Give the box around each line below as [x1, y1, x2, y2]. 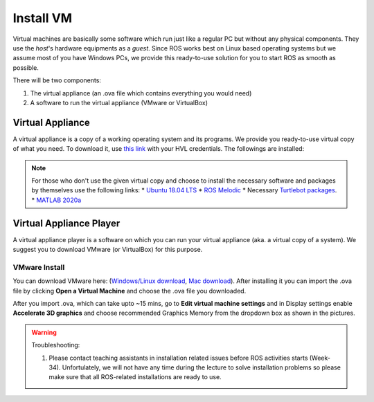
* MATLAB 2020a [31, 196, 82, 204]
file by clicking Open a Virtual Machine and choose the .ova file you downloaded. [12, 286, 247, 295]
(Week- [309, 354, 330, 362]
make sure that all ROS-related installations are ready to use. [48, 373, 222, 381]
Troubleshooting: [31, 341, 80, 349]
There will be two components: [12, 76, 102, 84]
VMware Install [12, 262, 65, 272]
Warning [31, 328, 57, 336]
